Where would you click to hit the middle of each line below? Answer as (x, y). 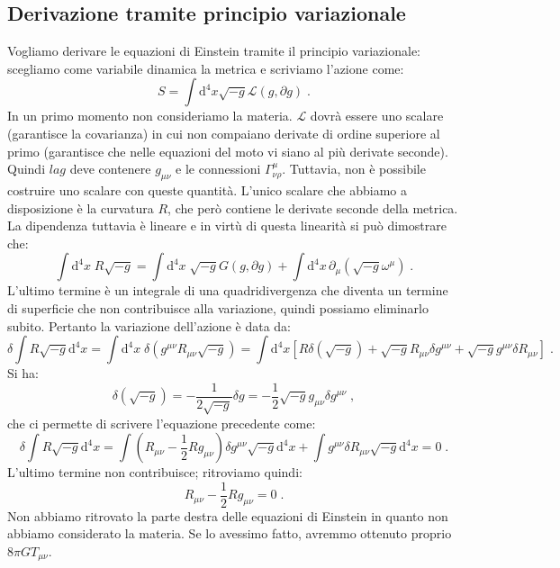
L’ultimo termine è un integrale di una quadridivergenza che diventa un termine (228, 290)
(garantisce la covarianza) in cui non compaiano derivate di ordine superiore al (224, 133)
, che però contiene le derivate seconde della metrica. (313, 207)
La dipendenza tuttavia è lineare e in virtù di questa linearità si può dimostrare (227, 225)
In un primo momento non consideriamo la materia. (150, 116)
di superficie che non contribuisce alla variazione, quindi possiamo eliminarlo (218, 307)
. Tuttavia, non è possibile (354, 169)
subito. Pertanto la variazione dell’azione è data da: (149, 325)
